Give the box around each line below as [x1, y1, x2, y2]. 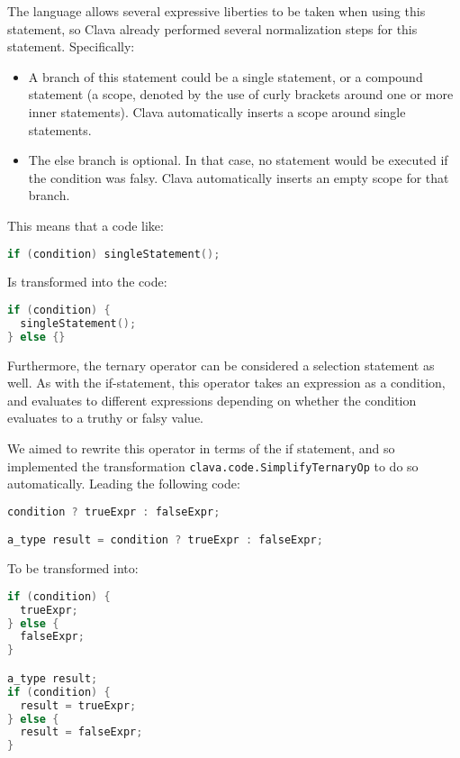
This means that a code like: [7, 215, 164, 234]
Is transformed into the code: [7, 272, 167, 291]
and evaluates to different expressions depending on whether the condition [7, 390, 417, 409]
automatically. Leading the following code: [7, 474, 240, 493]
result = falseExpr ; [20, 726, 143, 739]
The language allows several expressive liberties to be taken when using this [7, 2, 426, 20]
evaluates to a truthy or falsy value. [7, 408, 204, 427]
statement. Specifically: [7, 37, 135, 56]
